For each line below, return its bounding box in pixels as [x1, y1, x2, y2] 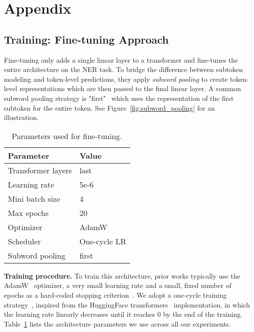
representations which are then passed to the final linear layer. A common [19, 83, 241, 94]
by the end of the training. [163, 309, 243, 319]
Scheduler [8, 235, 41, 247]
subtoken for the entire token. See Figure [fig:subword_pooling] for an [4, 102, 215, 113]
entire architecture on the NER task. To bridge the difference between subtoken [4, 64, 243, 74]
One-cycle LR [79, 235, 126, 247]
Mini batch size [8, 192, 60, 204]
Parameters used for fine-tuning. [12, 130, 122, 142]
